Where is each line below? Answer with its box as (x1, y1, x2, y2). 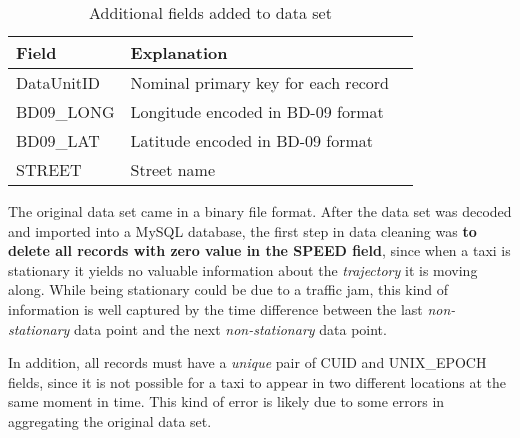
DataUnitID (16, 71, 101, 94)
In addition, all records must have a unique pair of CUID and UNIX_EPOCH (8, 352, 487, 373)
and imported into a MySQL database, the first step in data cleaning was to (8, 220, 477, 241)
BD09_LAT (16, 129, 100, 152)
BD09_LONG (16, 100, 115, 123)
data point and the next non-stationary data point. (74, 318, 387, 339)
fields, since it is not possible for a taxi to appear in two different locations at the (8, 371, 506, 392)
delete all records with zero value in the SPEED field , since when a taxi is (8, 240, 511, 261)
